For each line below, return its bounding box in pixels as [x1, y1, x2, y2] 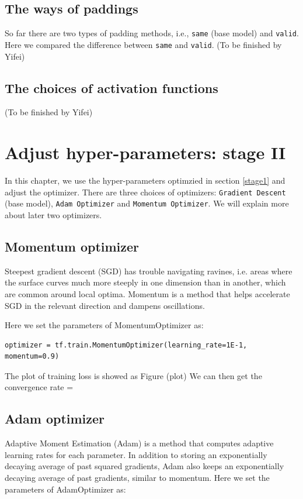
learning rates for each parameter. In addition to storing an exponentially [5, 448, 267, 460]
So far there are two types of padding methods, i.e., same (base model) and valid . [5, 27, 299, 39]
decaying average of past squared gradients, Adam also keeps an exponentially [5, 460, 284, 472]
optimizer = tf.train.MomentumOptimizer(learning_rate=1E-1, [5, 340, 248, 349]
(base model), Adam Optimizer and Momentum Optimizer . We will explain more [5, 197, 289, 209]
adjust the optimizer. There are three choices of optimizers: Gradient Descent [5, 185, 286, 198]
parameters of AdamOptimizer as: [5, 483, 126, 495]
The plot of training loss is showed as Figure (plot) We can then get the [5, 369, 262, 381]
